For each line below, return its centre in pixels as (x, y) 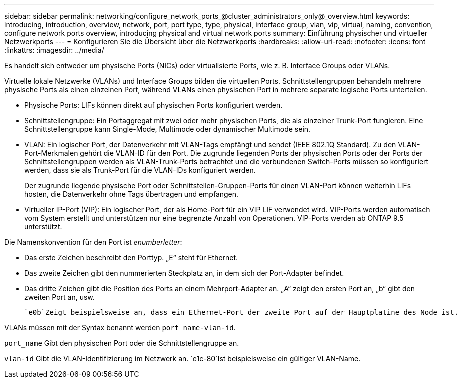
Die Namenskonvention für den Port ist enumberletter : (93, 242)
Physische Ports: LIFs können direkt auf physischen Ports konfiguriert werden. (153, 105)
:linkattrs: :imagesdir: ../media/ (54, 50)
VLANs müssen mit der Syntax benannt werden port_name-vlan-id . (120, 327)
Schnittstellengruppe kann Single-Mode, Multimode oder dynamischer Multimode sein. (167, 129)
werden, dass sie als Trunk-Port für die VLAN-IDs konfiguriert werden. (140, 170)
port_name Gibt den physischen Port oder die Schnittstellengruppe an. (122, 343)
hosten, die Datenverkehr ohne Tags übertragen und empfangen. (131, 194)
